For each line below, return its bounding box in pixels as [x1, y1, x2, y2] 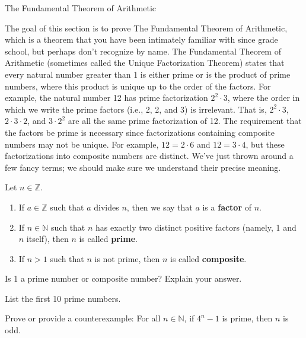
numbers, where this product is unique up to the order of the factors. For [5, 79, 271, 92]
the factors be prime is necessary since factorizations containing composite [5, 126, 275, 138]
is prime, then [222, 312, 273, 324]
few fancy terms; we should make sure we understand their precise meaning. [5, 161, 281, 173]
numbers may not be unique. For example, [5, 138, 159, 150]
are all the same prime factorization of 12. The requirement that [68, 114, 302, 127]
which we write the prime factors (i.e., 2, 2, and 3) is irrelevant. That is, [5, 103, 267, 115]
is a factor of [202, 200, 252, 213]
